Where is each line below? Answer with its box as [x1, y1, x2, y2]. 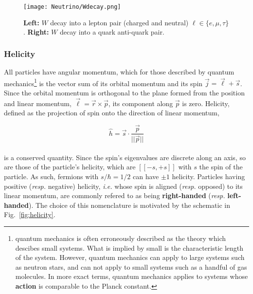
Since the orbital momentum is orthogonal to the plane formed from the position [4, 87, 245, 97]
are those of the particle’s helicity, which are [4, 162, 136, 172]
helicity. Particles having [172, 171, 245, 182]
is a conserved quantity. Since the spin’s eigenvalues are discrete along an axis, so [4, 152, 246, 162]
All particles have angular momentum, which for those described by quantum [4, 67, 235, 77]
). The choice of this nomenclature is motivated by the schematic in [29, 200, 230, 210]
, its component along [108, 98, 173, 108]
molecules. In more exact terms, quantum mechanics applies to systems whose [15, 271, 248, 281]
